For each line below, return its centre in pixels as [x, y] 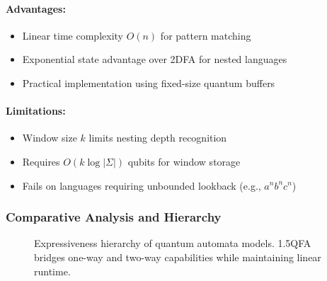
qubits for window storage [184, 161]
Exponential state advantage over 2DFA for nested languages [155, 59]
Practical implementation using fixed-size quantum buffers [149, 82]
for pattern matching [206, 35]
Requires [41, 161]
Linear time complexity [73, 35]
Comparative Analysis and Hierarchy [114, 217]
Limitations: [36, 111]
